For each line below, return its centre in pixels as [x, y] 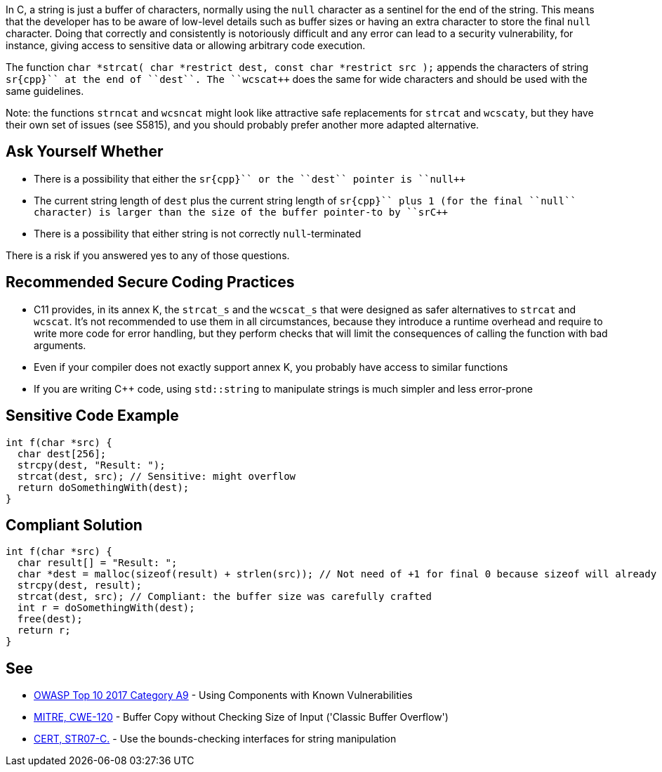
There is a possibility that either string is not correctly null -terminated [198, 233]
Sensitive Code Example [92, 416]
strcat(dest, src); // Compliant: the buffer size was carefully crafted [224, 597]
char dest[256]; [62, 453]
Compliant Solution [74, 525]
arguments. [60, 345]
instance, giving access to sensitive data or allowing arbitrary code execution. [186, 45]
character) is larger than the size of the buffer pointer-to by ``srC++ [241, 212]
